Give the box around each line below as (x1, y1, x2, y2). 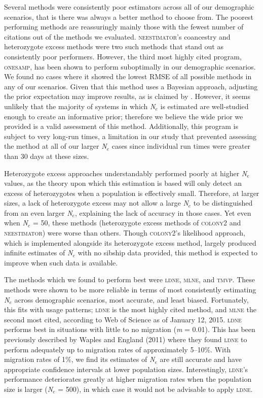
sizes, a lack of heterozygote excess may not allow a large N (4, 197, 189, 208)
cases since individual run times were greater (111, 141, 251, 151)
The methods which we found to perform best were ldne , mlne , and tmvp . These (4, 274, 255, 285)
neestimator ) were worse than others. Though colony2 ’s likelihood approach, (4, 227, 245, 238)
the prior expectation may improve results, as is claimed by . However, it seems (4, 91, 250, 102)
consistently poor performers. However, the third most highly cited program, (4, 51, 242, 61)
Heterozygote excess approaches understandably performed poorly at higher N (4, 168, 247, 178)
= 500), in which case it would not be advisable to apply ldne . (58, 383, 253, 394)
